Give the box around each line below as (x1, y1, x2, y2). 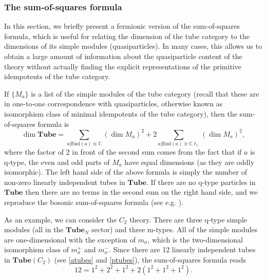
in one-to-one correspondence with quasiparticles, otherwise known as (4, 98, 223, 109)
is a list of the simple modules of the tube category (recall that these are (31, 88, 259, 99)
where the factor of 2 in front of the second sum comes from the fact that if (4, 146, 242, 157)
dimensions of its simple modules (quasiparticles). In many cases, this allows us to (4, 41, 262, 51)
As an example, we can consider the (4, 214, 117, 225)
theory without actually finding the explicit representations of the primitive (4, 61, 241, 71)
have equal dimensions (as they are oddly (124, 156, 255, 167)
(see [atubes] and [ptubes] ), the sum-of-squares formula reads (54, 254, 246, 265)
